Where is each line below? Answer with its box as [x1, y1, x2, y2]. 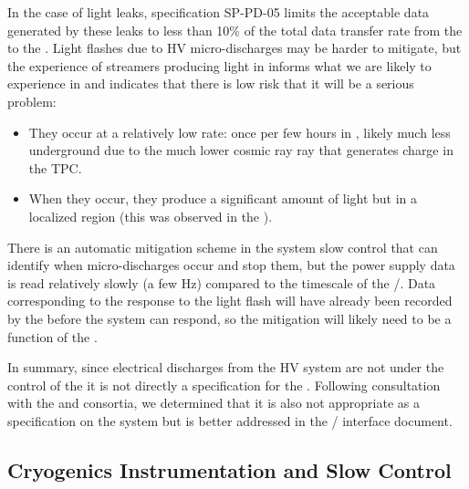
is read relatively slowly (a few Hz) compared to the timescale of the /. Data [7, 273, 436, 292]
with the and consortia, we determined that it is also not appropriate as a [7, 393, 420, 412]
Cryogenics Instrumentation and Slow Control [7, 455, 452, 484]
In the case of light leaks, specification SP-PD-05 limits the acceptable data [7, 3, 430, 21]
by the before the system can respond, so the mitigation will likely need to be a [7, 308, 452, 328]
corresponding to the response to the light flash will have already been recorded [7, 291, 453, 310]
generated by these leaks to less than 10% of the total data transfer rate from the [7, 20, 463, 39]
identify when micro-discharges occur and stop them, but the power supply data [7, 255, 455, 275]
